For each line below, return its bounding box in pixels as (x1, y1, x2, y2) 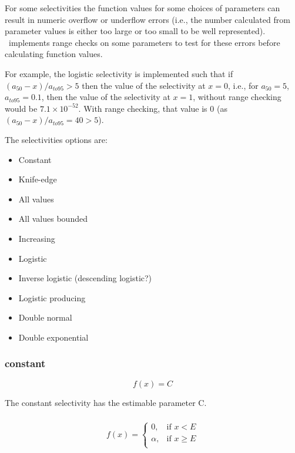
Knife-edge (18, 173, 57, 185)
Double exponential (18, 331, 89, 343)
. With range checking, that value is (78, 102, 207, 114)
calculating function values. (5, 48, 103, 60)
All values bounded (18, 212, 88, 225)
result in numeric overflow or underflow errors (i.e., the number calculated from (5, 13, 290, 25)
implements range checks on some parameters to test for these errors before (8, 36, 280, 48)
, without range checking (193, 91, 281, 103)
